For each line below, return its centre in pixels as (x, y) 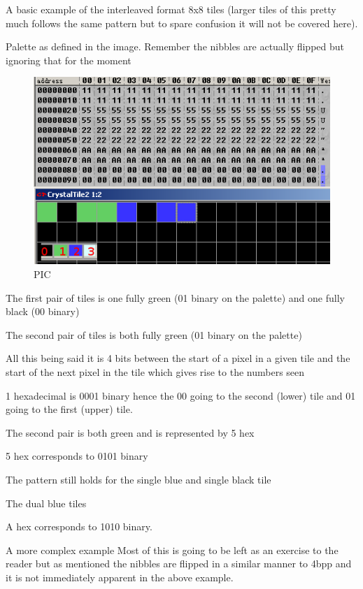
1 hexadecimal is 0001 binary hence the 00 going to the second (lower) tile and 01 (181, 395)
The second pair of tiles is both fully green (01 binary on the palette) (154, 334)
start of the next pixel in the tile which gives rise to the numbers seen (155, 372)
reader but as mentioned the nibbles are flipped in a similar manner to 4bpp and (179, 563)
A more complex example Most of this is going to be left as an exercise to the (172, 550)
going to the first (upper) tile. (69, 409)
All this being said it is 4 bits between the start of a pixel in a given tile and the (178, 358)
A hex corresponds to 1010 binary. (79, 526)
